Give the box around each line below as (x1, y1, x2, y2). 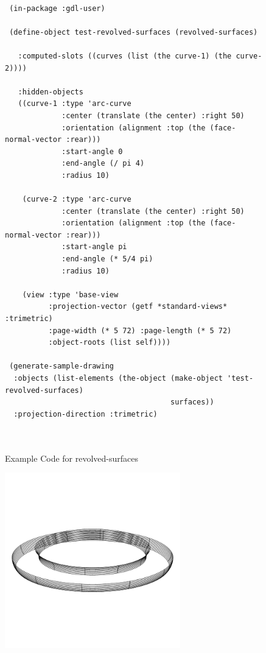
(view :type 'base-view (22, 290, 119, 299)
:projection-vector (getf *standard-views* (48, 302, 228, 311)
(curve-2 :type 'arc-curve (22, 195, 131, 204)
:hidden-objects (18, 87, 83, 96)
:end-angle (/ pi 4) (61, 159, 145, 168)
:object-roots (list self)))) (48, 338, 171, 347)
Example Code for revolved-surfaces (5, 451, 139, 464)
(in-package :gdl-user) (9, 4, 105, 13)
